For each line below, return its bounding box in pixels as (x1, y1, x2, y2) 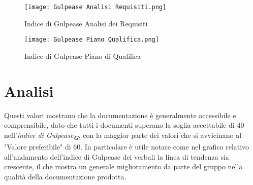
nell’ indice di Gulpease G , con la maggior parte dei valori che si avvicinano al (4, 129, 242, 142)
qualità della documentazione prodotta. (4, 171, 126, 181)
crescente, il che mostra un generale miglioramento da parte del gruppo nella (4, 161, 243, 172)
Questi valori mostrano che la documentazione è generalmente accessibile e (4, 109, 236, 120)
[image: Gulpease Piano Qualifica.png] (24, 36, 159, 44)
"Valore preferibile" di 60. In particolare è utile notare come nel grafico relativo (4, 141, 249, 152)
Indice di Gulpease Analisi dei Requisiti (24, 18, 148, 28)
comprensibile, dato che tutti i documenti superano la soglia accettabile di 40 (4, 120, 244, 130)
